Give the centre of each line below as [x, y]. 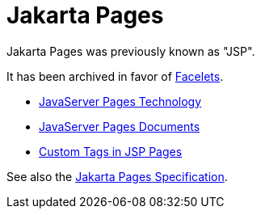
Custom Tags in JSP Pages [111, 151]
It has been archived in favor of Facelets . [115, 76]
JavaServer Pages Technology [120, 101]
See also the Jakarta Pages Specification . [117, 176]
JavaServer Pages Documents [120, 126]
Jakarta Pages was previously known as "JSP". [131, 51]
